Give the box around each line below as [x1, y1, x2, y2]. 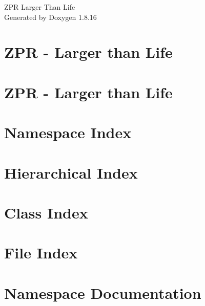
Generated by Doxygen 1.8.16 [4, 11, 97, 22]
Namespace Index [4, 122, 132, 143]
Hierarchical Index [4, 162, 138, 183]
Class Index [4, 202, 88, 223]
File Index [4, 242, 78, 263]
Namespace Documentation [4, 282, 201, 303]
